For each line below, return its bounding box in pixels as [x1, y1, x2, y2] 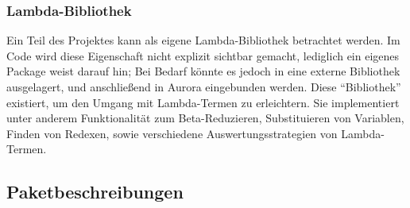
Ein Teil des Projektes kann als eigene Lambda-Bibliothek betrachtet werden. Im [6, 32, 400, 48]
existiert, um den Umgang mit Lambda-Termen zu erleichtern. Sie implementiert [6, 94, 400, 110]
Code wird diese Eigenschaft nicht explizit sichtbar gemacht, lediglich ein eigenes [6, 47, 400, 64]
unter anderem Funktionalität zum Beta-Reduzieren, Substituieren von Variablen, [6, 110, 404, 126]
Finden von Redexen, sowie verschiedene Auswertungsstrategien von [6, 125, 338, 141]
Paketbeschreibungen [6, 179, 184, 204]
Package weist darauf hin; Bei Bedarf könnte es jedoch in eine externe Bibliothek [6, 63, 400, 79]
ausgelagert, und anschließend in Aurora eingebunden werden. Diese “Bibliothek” [6, 79, 401, 94]
